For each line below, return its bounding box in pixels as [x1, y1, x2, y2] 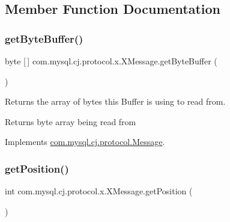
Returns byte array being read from [5, 115, 136, 128]
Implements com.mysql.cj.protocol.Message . [5, 135, 165, 148]
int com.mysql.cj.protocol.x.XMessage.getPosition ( [5, 185, 193, 197]
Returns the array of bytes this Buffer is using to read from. [5, 95, 226, 108]
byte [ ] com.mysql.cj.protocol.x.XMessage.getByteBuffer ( [5, 55, 217, 67]
